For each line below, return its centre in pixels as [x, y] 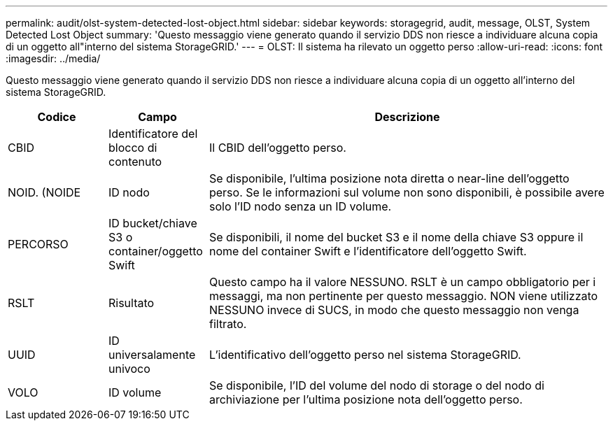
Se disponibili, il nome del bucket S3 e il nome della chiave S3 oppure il [396, 237]
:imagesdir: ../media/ [53, 58]
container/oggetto [155, 251]
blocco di [133, 148]
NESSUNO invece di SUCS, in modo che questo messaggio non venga [394, 310]
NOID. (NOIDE [44, 192]
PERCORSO [38, 244]
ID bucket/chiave [153, 223]
